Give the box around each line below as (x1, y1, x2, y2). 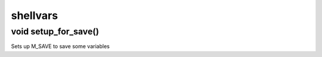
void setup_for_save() (11, 26, 100, 37)
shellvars (11, 9, 58, 22)
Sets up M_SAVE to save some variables (11, 43, 110, 50)
